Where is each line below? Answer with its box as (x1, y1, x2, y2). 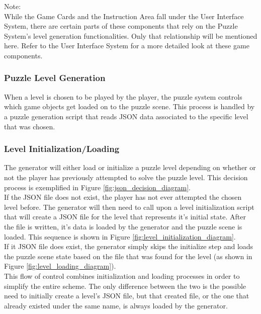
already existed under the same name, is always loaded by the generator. (4, 300, 228, 310)
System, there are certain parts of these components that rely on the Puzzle (4, 21, 238, 31)
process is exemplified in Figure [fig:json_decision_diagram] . (4, 182, 191, 192)
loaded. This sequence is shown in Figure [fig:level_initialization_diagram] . (4, 231, 236, 242)
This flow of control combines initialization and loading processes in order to (4, 270, 240, 281)
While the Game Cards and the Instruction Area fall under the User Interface (4, 11, 244, 21)
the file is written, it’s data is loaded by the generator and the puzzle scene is (4, 221, 242, 231)
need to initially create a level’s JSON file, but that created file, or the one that (4, 290, 249, 301)
